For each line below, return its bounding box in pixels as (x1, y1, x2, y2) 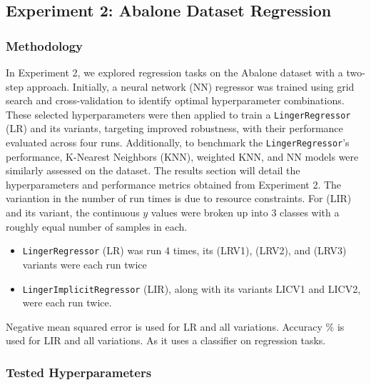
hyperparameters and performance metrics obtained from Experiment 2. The (6, 176, 342, 191)
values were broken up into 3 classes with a (151, 205, 340, 220)
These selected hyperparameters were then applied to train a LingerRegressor (6, 106, 351, 121)
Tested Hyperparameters (6, 363, 152, 381)
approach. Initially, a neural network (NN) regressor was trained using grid (26, 79, 355, 94)
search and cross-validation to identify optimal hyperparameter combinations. (6, 93, 345, 108)
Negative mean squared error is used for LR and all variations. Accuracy (6, 319, 322, 334)
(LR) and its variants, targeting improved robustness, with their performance (6, 121, 343, 136)
